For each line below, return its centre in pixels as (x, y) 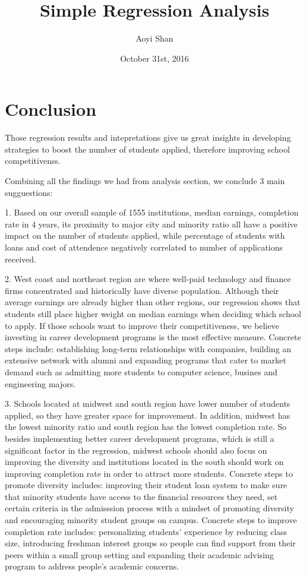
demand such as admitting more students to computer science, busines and (141, 371)
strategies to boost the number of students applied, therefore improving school (147, 149)
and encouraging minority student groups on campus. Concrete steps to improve (151, 520)
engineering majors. (40, 383)
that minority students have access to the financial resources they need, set (141, 496)
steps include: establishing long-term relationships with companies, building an (148, 348)
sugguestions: (29, 192)
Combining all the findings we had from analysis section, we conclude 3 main (145, 181)
